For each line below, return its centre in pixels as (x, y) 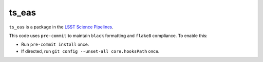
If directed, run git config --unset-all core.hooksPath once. (90, 51)
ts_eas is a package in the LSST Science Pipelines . (61, 27)
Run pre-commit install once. (55, 44)
